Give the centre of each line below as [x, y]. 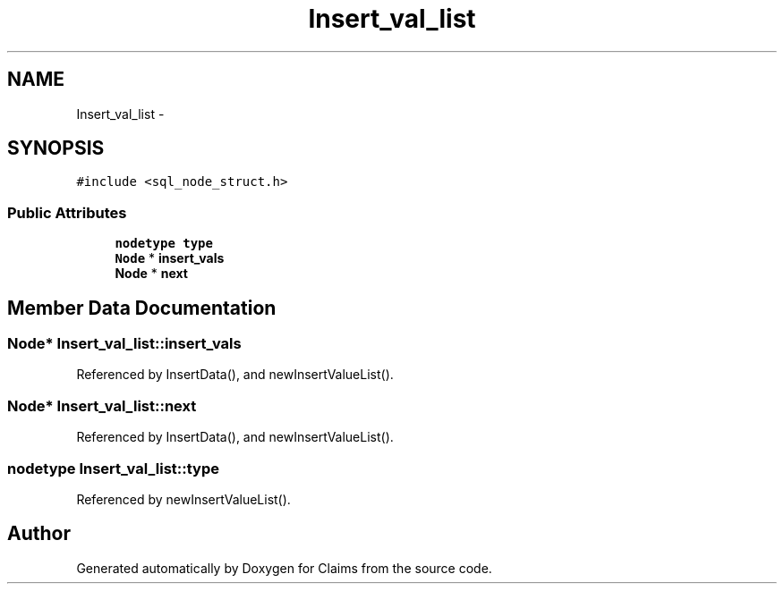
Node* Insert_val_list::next [102, 405]
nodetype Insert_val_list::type [113, 468]
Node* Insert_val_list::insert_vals [124, 344]
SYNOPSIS [56, 148]
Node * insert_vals [170, 258]
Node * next [151, 274]
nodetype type [164, 244]
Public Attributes [67, 212]
